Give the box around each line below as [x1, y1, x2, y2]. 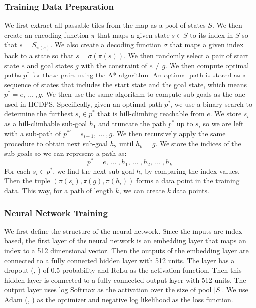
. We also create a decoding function [50, 39, 161, 50]
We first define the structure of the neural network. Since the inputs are [4, 226, 223, 236]
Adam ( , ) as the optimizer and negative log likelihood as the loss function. [4, 294, 233, 304]
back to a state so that [4, 50, 74, 60]
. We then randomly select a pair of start [123, 50, 249, 60]
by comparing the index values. [145, 165, 240, 176]
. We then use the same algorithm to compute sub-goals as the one [41, 89, 245, 99]
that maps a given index [170, 39, 244, 50]
